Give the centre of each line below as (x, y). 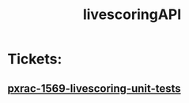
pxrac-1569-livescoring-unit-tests (94, 88)
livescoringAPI (132, 15)
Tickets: (35, 59)
